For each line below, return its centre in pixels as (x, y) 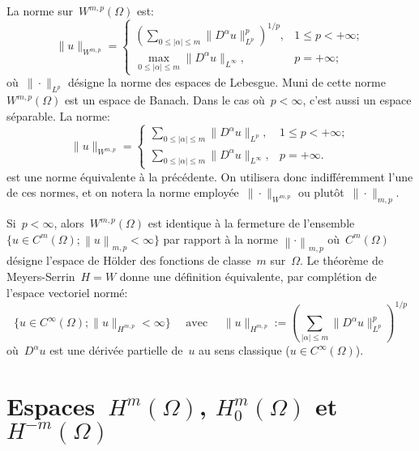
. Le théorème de (342, 260)
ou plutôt (321, 192)
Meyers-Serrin (41, 277)
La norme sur (40, 11)
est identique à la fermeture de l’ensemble (251, 223)
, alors (69, 223)
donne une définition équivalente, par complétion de (248, 277)
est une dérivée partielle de (116, 350)
